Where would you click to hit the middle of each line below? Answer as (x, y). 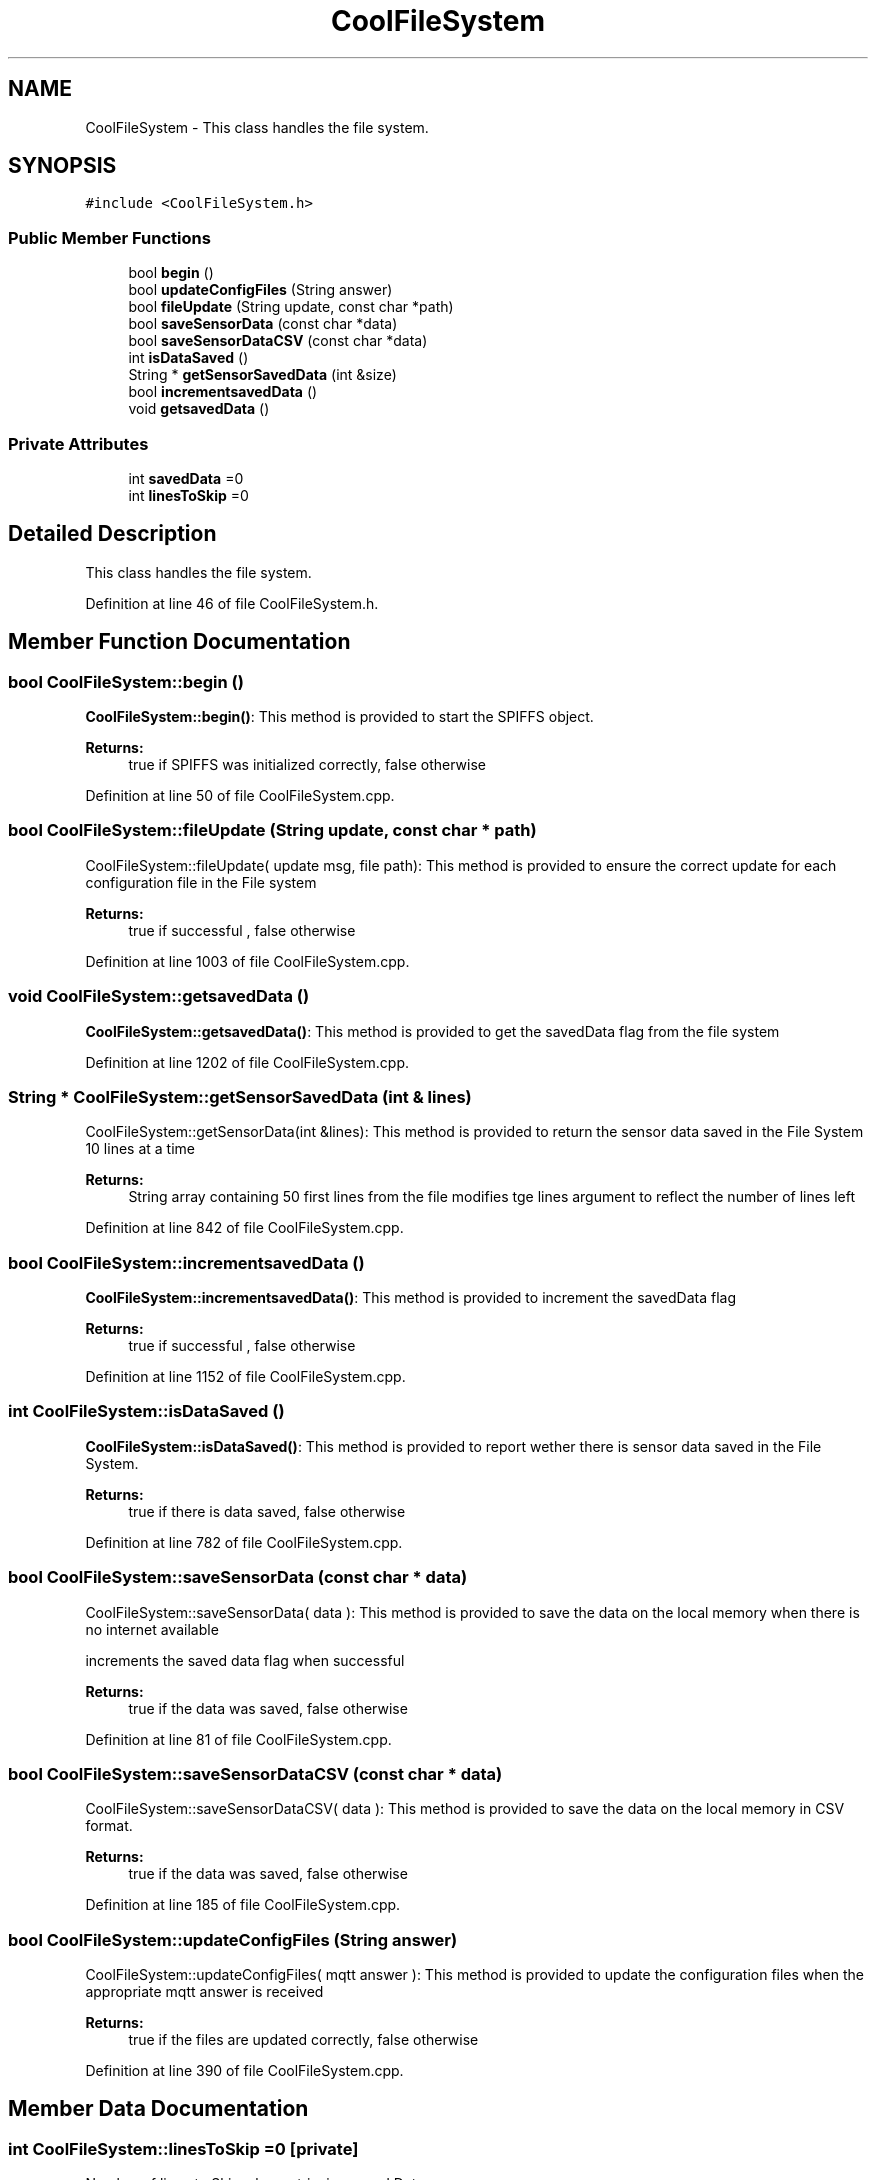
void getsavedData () (199, 409)
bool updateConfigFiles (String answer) (260, 290)
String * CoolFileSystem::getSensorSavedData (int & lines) (240, 1096)
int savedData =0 (186, 478)
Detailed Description (112, 534)
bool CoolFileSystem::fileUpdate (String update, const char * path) (272, 830)
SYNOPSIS (62, 166)
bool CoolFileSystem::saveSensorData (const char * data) (238, 1577)
